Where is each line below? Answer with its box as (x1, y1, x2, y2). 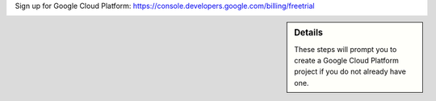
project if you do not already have (294, 67, 407, 76)
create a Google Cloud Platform (294, 56, 399, 66)
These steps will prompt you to (294, 44, 397, 54)
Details (294, 27, 323, 38)
